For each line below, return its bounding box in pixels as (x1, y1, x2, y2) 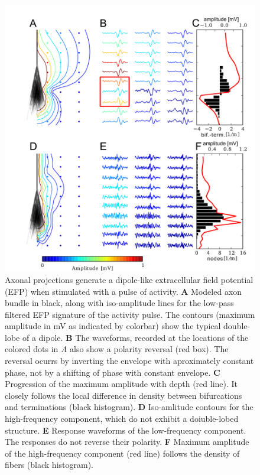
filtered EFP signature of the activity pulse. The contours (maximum (5, 308, 255, 320)
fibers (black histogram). (5, 458, 93, 471)
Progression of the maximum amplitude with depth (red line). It (5, 378, 238, 390)
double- (223, 320, 251, 332)
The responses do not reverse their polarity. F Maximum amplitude (5, 435, 249, 448)
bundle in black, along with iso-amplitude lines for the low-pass (5, 297, 234, 309)
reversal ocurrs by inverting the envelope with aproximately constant (5, 354, 254, 367)
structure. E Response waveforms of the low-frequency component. (5, 424, 246, 436)
